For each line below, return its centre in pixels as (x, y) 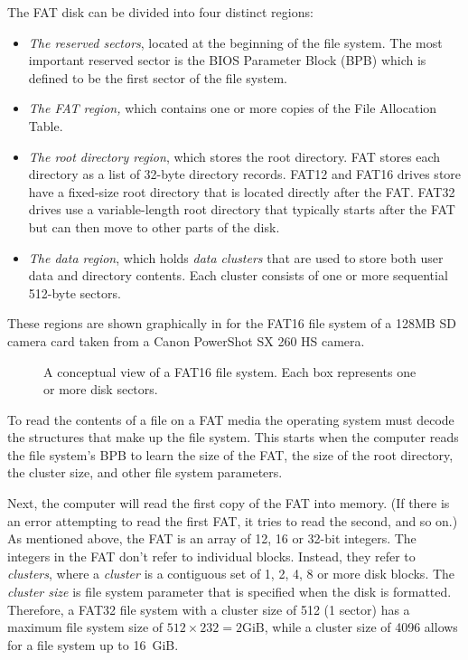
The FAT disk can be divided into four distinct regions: (160, 12)
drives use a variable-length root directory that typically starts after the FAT (242, 209)
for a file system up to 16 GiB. (93, 644)
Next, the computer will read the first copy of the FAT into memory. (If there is (229, 503)
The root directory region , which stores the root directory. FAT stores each (234, 156)
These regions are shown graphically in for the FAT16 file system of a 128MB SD (232, 323)
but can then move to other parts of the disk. (154, 226)
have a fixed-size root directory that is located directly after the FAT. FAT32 (242, 191)
